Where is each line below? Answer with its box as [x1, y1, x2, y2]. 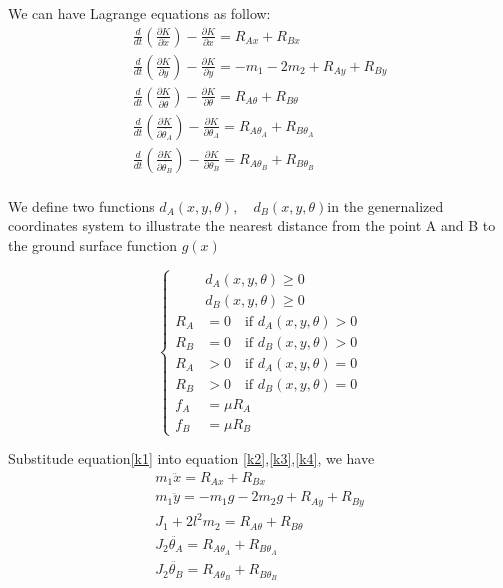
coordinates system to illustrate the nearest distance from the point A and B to [8, 215, 496, 236]
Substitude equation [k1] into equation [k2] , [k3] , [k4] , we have [8, 448, 375, 469]
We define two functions [8, 195, 155, 216]
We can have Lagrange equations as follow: [8, 3, 271, 23]
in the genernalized [327, 195, 444, 216]
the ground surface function [8, 234, 177, 255]
